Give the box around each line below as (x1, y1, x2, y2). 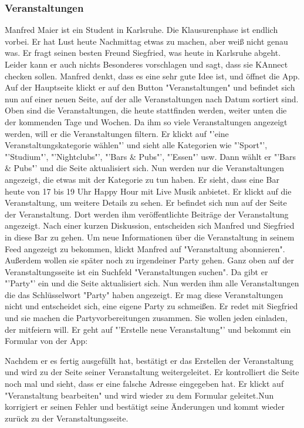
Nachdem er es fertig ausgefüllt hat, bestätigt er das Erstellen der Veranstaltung (5, 354, 294, 366)
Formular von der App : (5, 335, 88, 347)
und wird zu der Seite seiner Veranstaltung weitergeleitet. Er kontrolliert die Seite (5, 366, 299, 378)
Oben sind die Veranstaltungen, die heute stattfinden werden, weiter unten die (5, 104, 287, 116)
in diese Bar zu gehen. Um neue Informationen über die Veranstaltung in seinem (5, 230, 295, 243)
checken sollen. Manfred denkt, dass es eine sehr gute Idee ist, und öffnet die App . (5, 69, 300, 82)
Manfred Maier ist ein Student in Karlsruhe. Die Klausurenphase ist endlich (5, 24, 278, 36)
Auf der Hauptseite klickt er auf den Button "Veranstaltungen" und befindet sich (5, 81, 295, 93)
